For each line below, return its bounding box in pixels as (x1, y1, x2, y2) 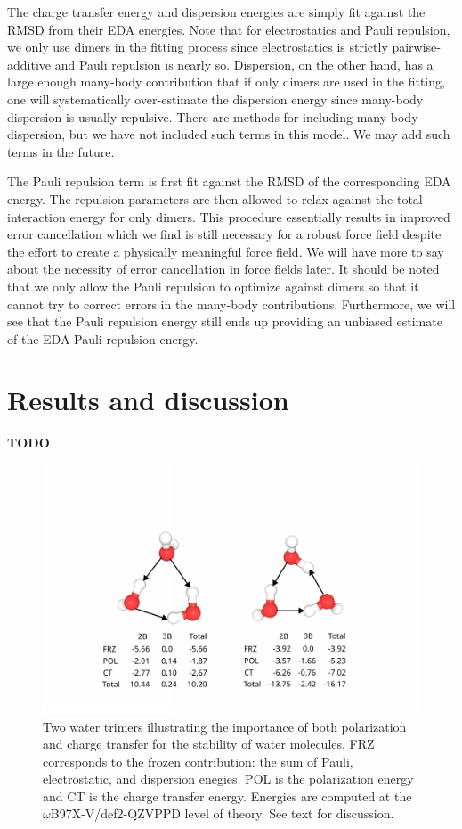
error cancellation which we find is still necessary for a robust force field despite (7, 225, 442, 243)
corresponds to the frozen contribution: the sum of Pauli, (43, 751, 353, 770)
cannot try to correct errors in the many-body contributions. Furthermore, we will (7, 294, 456, 313)
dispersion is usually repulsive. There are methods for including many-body (7, 107, 418, 126)
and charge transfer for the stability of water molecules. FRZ (43, 735, 375, 753)
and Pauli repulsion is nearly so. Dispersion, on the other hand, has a (54, 54, 434, 73)
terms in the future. (7, 142, 115, 160)
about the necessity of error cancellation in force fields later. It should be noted (7, 259, 440, 278)
